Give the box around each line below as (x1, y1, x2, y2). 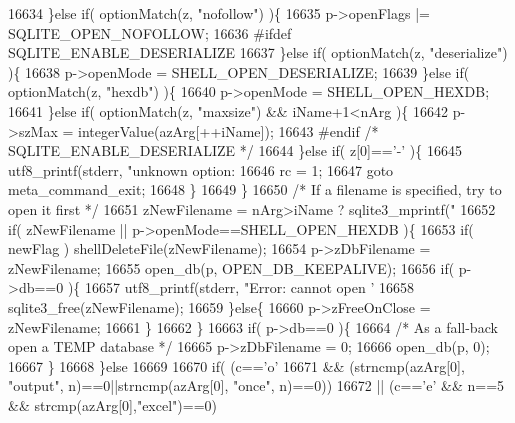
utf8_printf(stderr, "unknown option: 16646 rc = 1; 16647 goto (8, 159, 394, 180)
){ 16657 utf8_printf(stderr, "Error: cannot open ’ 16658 (67, 277, 414, 298)
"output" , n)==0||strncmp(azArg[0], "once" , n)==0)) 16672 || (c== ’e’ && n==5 (8, 375, 505, 396)
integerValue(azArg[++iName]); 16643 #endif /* (78, 120, 379, 141)
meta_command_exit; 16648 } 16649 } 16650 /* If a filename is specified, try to (8, 179, 502, 200)
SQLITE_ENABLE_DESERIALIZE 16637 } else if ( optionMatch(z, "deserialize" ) (8, 42, 508, 63)
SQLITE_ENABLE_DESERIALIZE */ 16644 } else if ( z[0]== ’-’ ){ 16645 (8, 140, 462, 161)
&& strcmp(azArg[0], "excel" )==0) (8, 394, 217, 415)
